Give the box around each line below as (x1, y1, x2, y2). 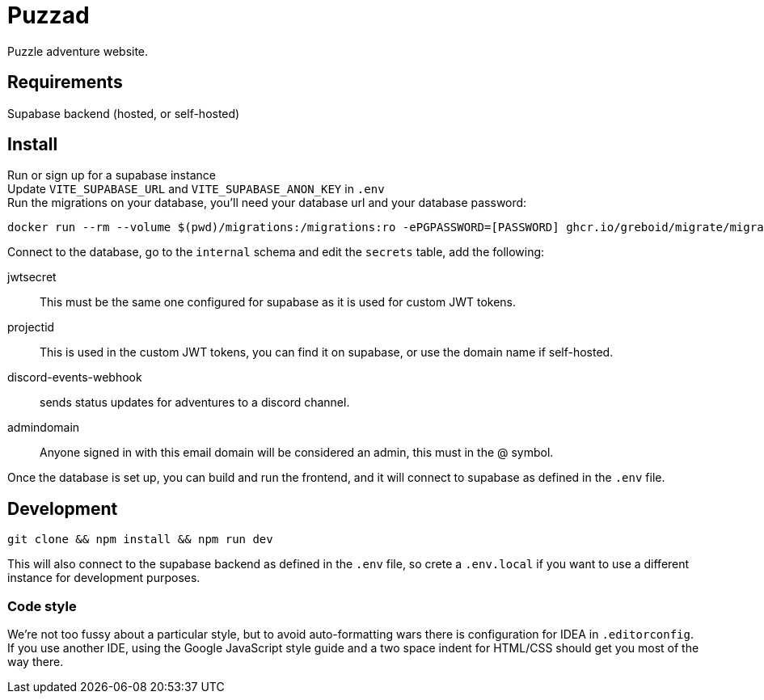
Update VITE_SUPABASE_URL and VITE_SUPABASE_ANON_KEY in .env (7, 182, 385, 196)
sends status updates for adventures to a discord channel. (40, 395, 350, 410)
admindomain (7, 420, 80, 435)
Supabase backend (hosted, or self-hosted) (7, 106, 240, 120)
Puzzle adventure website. (7, 44, 149, 58)
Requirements (7, 72, 123, 93)
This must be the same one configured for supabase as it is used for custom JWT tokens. (40, 295, 517, 310)
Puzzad (7, 2, 90, 29)
